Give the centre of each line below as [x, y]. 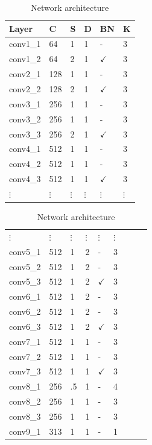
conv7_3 [25, 371]
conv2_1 [25, 74]
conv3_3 [25, 134]
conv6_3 [25, 326]
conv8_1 [25, 386]
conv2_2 [25, 88]
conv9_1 [25, 431]
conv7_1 [25, 341]
